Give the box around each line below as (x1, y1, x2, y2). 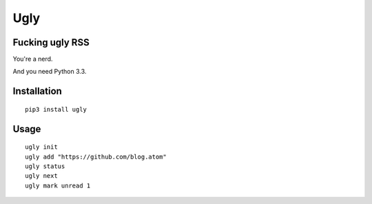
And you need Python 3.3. (12, 68, 87, 76)
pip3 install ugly (25, 105, 87, 113)
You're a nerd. (12, 55, 53, 63)
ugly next (25, 172, 58, 180)
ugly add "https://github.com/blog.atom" (25, 152, 167, 161)
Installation (12, 85, 62, 97)
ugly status (25, 163, 65, 170)
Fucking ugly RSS (12, 37, 90, 48)
